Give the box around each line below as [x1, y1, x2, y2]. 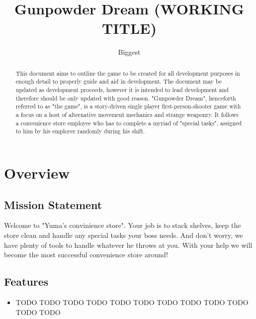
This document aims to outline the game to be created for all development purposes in [15, 69, 240, 77]
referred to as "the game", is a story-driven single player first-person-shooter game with [15, 102, 241, 110]
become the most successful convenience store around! [4, 249, 168, 260]
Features [4, 274, 49, 289]
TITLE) [101, 18, 157, 38]
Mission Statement [4, 197, 102, 212]
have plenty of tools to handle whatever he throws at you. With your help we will [4, 239, 253, 250]
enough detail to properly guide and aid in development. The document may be [15, 77, 222, 86]
